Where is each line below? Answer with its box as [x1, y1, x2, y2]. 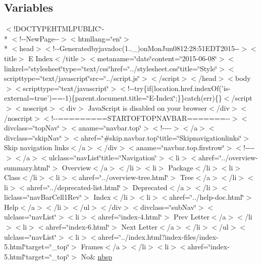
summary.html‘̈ [4, 162, 50, 172]
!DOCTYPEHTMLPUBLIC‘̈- [13, 23, 104, 34]
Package [168, 162, 193, 172]
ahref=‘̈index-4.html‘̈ [98, 211, 162, 222]
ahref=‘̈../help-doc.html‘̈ [169, 192, 244, 202]
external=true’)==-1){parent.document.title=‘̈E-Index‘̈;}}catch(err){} [4, 93, 222, 103]
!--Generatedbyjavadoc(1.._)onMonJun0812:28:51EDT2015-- [53, 43, 240, 54]
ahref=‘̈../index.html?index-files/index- [98, 231, 219, 242]
